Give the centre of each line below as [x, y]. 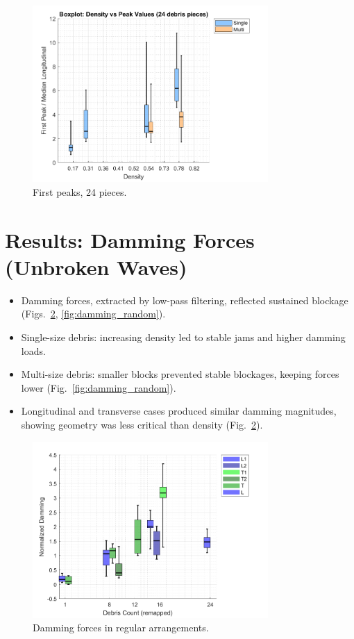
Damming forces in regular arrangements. [121, 628]
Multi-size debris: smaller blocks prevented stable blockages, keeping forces [180, 374]
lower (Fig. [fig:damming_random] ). [99, 387]
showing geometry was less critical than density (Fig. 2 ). [142, 424]
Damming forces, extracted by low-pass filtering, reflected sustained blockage [185, 300]
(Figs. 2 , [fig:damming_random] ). [93, 314]
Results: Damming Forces [130, 239]
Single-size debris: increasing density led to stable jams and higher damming [183, 337]
